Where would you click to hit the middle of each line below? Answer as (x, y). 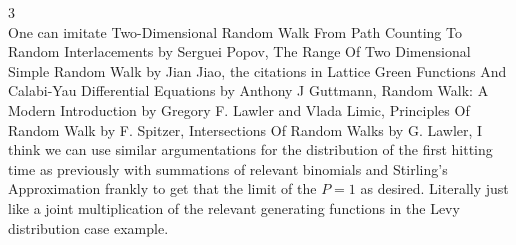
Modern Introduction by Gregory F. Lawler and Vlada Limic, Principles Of (239, 109)
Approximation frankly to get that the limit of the (162, 188)
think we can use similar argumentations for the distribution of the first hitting (250, 149)
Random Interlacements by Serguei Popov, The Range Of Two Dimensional (239, 51)
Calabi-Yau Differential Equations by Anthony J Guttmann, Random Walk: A (248, 90)
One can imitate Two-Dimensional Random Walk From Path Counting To (235, 31)
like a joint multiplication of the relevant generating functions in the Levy (234, 207)
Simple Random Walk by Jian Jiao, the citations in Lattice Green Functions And (257, 70)
